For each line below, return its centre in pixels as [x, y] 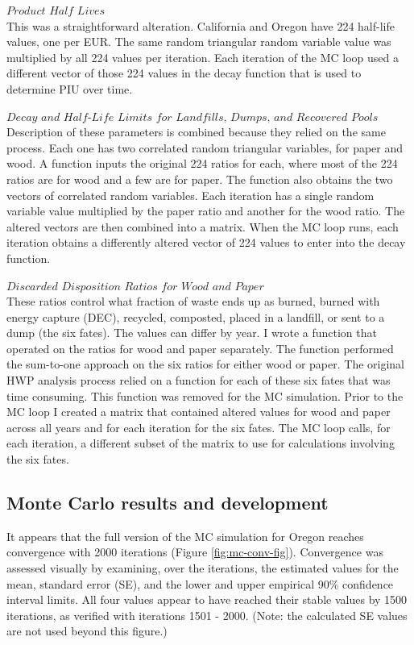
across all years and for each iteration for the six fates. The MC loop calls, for [199, 427]
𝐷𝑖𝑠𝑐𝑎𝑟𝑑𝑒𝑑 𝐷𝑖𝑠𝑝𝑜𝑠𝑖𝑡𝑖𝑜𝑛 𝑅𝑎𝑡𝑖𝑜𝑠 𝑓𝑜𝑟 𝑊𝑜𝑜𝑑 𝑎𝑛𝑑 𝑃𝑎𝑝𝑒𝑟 [135, 287]
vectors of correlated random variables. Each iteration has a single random [190, 195]
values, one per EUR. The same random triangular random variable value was [199, 42]
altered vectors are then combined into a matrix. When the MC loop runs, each [203, 226]
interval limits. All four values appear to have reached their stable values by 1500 [207, 599]
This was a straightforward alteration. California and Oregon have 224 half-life [201, 25]
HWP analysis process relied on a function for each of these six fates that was [199, 380]
